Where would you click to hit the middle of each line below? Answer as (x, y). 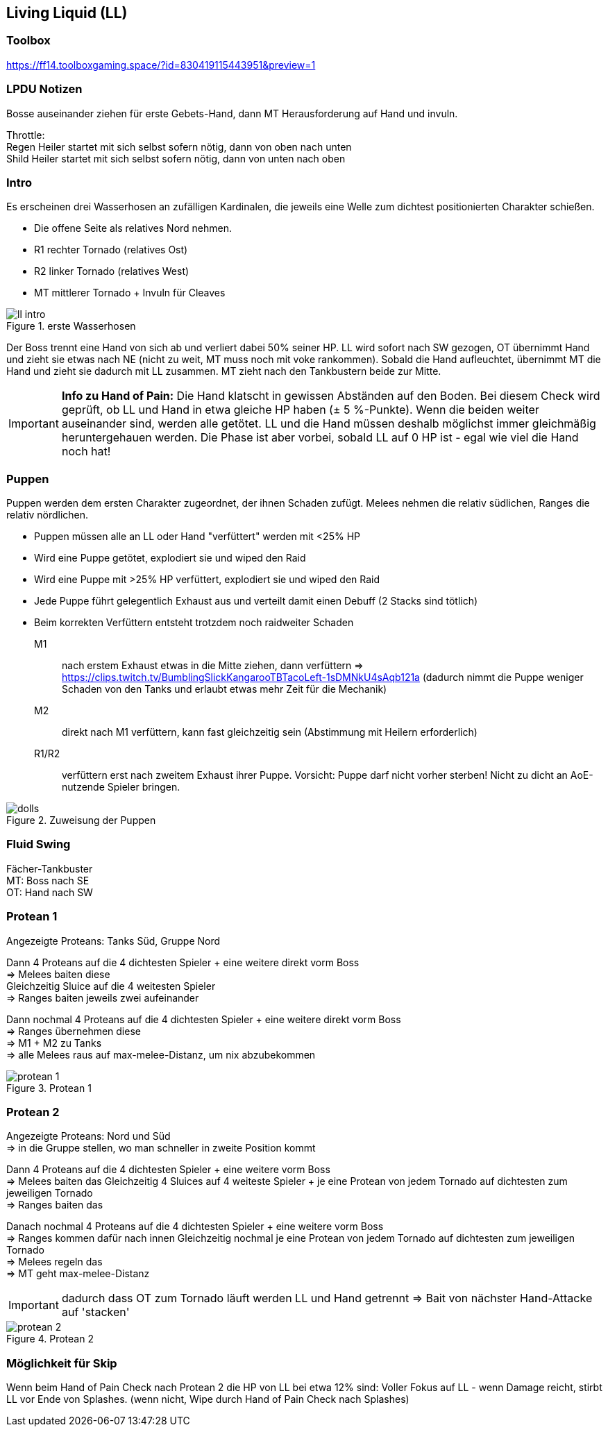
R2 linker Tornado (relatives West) (112, 271)
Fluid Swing (39, 844)
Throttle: (26, 135)
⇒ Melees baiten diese (58, 974)
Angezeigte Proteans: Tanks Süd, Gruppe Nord (113, 941)
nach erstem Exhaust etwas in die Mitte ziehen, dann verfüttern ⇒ (213, 666)
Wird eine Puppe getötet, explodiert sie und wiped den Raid (170, 558)
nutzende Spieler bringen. (121, 787)
